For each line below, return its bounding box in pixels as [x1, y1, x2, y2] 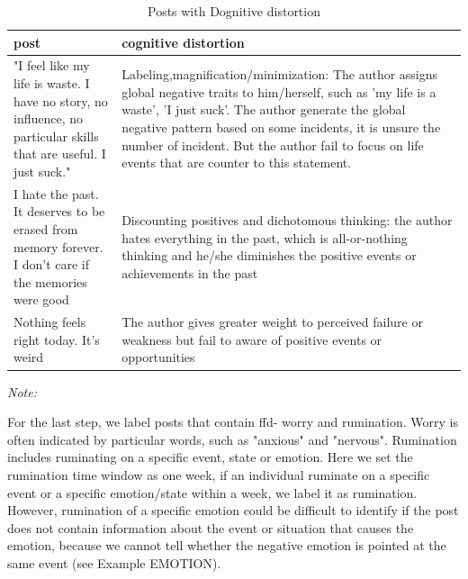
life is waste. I [13, 74, 90, 93]
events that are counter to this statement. [121, 153, 352, 172]
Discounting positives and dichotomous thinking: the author [121, 211, 453, 230]
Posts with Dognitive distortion [147, 2, 320, 20]
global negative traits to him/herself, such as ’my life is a [121, 82, 436, 101]
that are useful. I [13, 144, 106, 163]
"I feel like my [13, 56, 90, 75]
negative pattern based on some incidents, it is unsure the [121, 118, 441, 137]
